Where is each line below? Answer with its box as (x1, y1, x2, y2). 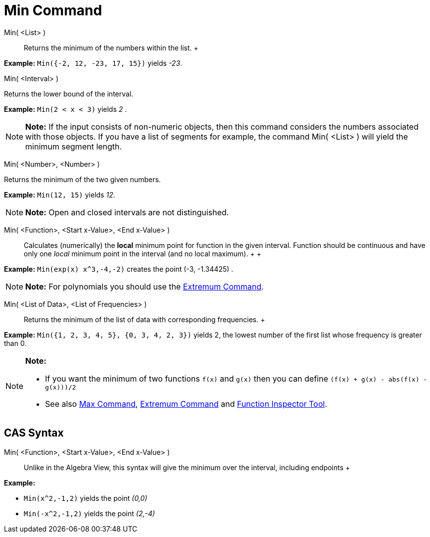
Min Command (4, 2, 102, 19)
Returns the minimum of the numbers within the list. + (24, 43, 198, 52)
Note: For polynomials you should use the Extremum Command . (25, 281, 264, 292)
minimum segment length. (25, 141, 122, 151)
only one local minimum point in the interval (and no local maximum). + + (24, 249, 261, 258)
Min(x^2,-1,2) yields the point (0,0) (24, 493, 147, 502)
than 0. (4, 339, 27, 347)
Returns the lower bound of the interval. (4, 89, 134, 98)
